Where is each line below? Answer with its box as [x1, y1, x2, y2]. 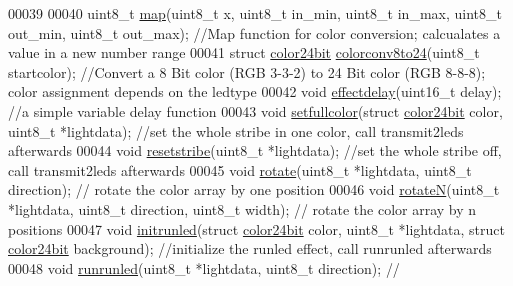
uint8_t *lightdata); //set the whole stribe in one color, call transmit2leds [8, 120, 464, 141]
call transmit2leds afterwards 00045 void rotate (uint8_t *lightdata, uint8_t [8, 159, 472, 180]
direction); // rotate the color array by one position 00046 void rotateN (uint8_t [8, 179, 500, 200]
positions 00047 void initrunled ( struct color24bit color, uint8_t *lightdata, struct [8, 218, 505, 239]
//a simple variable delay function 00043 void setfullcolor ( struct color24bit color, [8, 100, 503, 121]
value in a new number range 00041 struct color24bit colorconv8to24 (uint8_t [8, 42, 480, 63]
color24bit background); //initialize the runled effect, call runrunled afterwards [8, 238, 492, 259]
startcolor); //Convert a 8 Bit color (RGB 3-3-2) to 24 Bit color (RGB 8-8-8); [8, 61, 486, 82]
